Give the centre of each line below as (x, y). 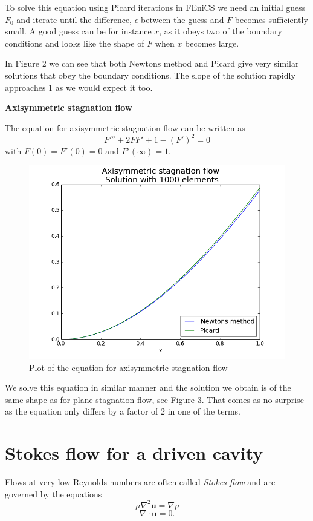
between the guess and (182, 19)
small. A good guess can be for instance (78, 31)
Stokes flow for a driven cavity (134, 453)
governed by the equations (53, 493)
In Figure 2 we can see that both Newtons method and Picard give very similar (152, 63)
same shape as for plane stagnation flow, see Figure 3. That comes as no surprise (154, 399)
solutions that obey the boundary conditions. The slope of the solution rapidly (150, 75)
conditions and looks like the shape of (75, 43)
